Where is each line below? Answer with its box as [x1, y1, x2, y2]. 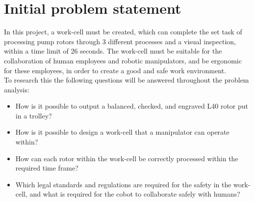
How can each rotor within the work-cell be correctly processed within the [15, 153, 238, 163]
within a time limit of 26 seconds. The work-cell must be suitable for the [4, 46, 222, 56]
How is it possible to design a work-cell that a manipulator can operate [15, 127, 229, 137]
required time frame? [15, 163, 78, 173]
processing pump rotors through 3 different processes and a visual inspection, [4, 36, 236, 46]
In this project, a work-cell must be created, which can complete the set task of [4, 27, 242, 37]
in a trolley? [15, 110, 52, 120]
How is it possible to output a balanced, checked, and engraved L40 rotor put [15, 101, 249, 111]
